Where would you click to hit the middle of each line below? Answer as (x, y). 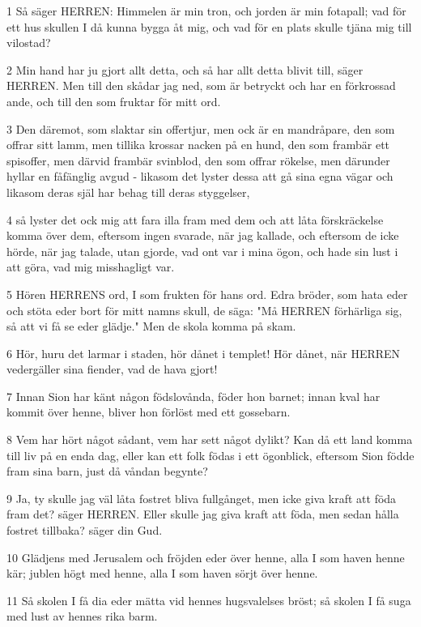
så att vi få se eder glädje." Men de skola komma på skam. (151, 326)
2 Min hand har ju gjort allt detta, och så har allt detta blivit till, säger (185, 69)
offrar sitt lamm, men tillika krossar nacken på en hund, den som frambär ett (198, 145)
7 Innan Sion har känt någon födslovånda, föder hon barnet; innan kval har (193, 396)
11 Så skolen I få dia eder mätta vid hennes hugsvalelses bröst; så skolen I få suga (209, 600)
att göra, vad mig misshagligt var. (91, 267)
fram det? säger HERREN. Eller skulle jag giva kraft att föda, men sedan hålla (203, 514)
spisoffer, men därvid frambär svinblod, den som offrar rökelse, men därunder (198, 160)
